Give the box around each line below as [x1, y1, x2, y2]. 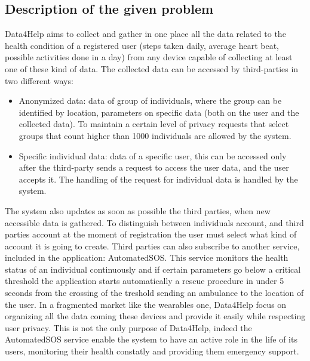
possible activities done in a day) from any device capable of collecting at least [5, 51, 293, 63]
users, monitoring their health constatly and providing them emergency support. [5, 345, 299, 357]
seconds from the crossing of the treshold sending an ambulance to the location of [5, 286, 304, 299]
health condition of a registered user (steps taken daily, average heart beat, [5, 39, 280, 51]
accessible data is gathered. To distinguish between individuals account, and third [5, 216, 304, 229]
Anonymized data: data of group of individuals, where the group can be [19, 94, 282, 107]
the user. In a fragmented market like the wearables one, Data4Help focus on [5, 298, 287, 310]
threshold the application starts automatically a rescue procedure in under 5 [5, 274, 284, 287]
